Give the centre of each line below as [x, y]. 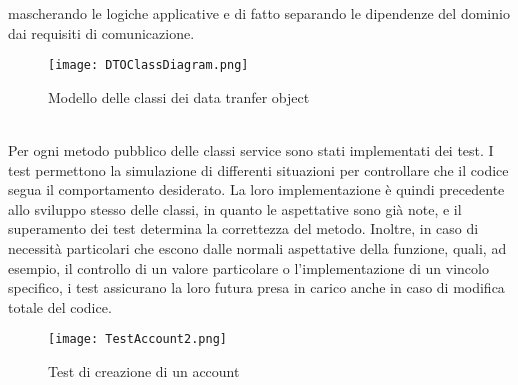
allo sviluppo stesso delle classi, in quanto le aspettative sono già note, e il [235, 208]
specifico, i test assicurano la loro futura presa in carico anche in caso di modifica [256, 287]
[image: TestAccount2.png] [137, 339]
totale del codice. [60, 306]
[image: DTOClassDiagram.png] [148, 65]
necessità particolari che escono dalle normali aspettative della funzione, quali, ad [257, 248]
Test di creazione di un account [144, 371]
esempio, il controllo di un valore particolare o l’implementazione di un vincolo [248, 267]
